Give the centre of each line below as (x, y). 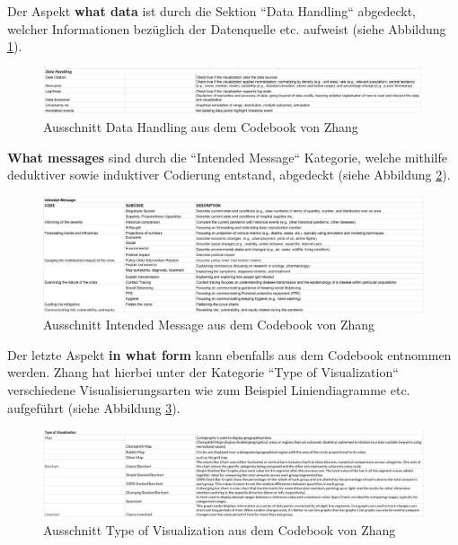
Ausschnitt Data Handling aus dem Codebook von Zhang (201, 127)
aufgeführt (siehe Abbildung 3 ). (94, 407)
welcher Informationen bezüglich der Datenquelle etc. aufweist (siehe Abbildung (227, 28)
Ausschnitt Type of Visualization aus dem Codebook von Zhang (220, 529)
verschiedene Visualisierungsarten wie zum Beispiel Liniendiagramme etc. (209, 390)
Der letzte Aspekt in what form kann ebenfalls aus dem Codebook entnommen (229, 354)
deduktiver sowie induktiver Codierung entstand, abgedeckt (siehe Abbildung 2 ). (229, 175)
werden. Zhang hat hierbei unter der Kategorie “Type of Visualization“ (203, 372)
